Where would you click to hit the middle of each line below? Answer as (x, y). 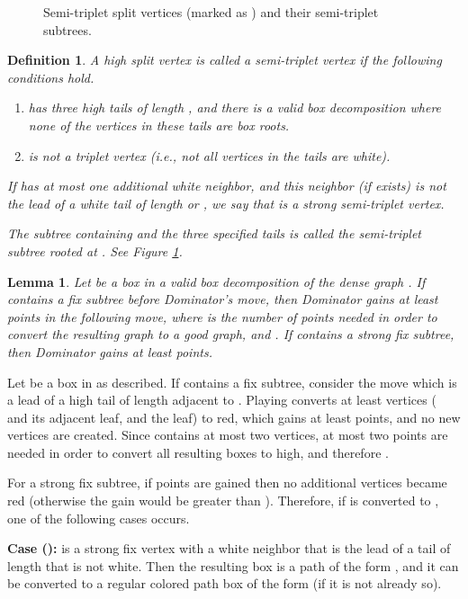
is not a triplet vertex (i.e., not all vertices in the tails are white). (209, 155)
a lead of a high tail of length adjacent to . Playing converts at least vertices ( (222, 400)
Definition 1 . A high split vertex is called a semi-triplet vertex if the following (225, 60)
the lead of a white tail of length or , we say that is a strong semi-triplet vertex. (226, 203)
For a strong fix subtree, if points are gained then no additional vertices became (227, 483)
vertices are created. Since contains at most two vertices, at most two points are (228, 435)
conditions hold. (51, 77)
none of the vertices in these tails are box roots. (159, 125)
